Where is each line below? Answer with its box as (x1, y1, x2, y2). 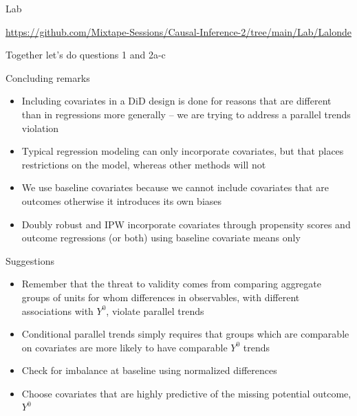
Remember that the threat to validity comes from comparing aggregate (21, 276, 321, 291)
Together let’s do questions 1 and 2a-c (6, 47, 166, 62)
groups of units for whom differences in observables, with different (21, 289, 300, 304)
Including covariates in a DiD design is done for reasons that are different (21, 94, 332, 108)
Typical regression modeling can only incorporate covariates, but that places (21, 144, 344, 158)
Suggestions (6, 253, 54, 267)
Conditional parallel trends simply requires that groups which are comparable (21, 327, 349, 341)
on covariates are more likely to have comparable (21, 340, 228, 354)
